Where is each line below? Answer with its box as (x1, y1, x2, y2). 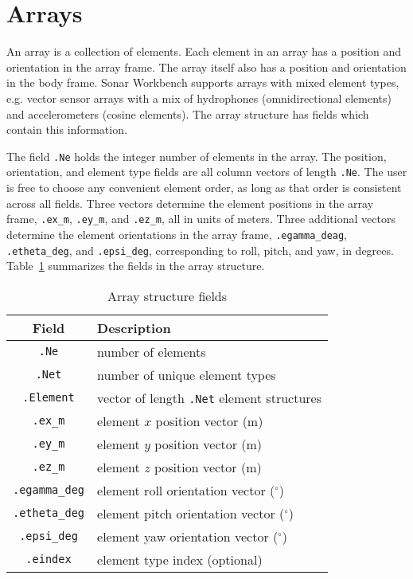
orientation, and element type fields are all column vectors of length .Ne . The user (6, 163, 407, 180)
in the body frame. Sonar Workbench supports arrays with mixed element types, (6, 74, 399, 91)
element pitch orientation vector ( (97, 503, 285, 522)
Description (97, 318, 171, 337)
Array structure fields (107, 286, 228, 305)
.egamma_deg (13, 483, 85, 497)
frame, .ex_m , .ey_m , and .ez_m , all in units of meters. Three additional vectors (6, 210, 395, 227)
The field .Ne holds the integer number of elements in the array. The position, (6, 147, 387, 164)
